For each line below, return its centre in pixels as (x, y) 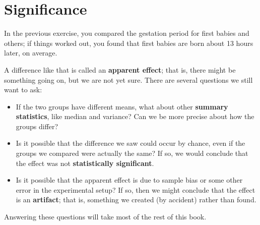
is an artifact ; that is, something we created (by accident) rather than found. (136, 200)
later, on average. (31, 53)
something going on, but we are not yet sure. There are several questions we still (128, 79)
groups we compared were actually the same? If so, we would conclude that (132, 153)
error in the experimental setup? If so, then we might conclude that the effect (136, 189)
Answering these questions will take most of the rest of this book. (105, 217)
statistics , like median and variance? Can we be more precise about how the (135, 116)
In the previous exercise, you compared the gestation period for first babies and (127, 33)
